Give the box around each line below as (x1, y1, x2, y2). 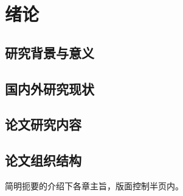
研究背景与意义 (5, 43, 94, 62)
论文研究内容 (5, 115, 81, 134)
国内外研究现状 (5, 79, 94, 98)
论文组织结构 (5, 151, 81, 170)
